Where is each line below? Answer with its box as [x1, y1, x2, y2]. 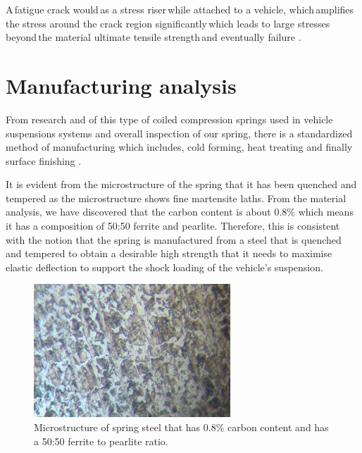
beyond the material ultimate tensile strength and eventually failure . [6, 30, 301, 44]
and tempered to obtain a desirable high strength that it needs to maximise [6, 246, 332, 261]
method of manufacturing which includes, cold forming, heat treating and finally [6, 139, 353, 154]
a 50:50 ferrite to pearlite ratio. [34, 433, 168, 448]
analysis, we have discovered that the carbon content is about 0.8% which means [6, 204, 354, 219]
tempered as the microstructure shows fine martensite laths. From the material [6, 190, 347, 205]
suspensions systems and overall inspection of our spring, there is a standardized [6, 125, 353, 140]
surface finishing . [6, 153, 82, 168]
